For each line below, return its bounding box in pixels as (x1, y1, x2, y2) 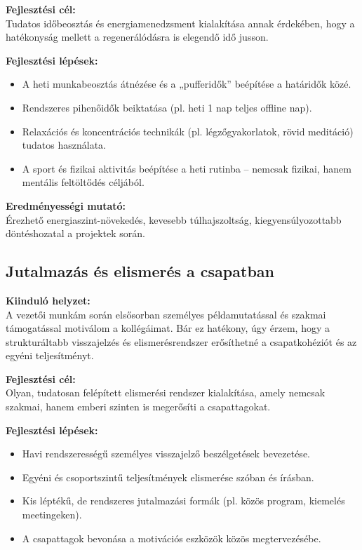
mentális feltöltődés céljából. (22, 175, 145, 189)
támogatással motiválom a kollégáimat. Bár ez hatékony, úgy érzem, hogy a (6, 321, 330, 335)
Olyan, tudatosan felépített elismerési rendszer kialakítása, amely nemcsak (6, 385, 326, 400)
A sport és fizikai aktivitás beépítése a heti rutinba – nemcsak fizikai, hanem (22, 161, 351, 175)
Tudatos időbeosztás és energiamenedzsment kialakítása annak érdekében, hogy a (6, 15, 355, 30)
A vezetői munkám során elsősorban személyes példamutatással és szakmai (6, 307, 326, 321)
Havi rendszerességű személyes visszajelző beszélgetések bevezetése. (22, 446, 310, 461)
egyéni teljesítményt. (6, 348, 94, 363)
